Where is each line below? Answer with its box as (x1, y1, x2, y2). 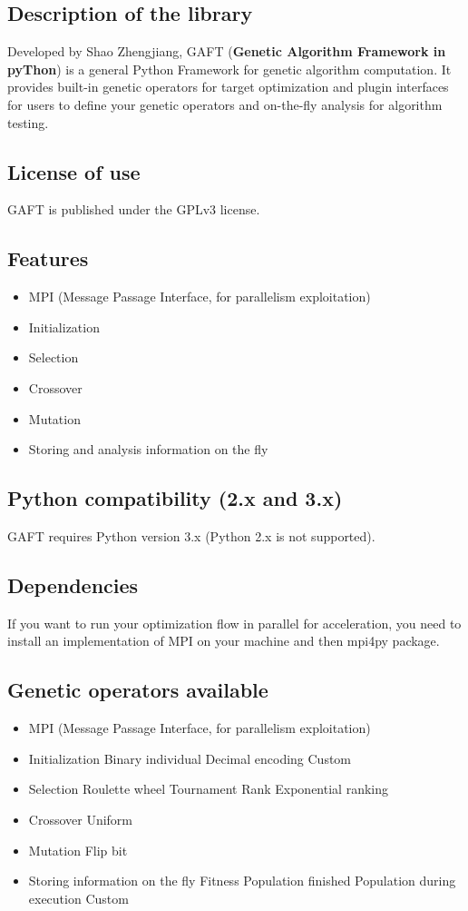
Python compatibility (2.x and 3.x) (7, 484, 343, 512)
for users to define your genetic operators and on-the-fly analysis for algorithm (7, 94, 443, 114)
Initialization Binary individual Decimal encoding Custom (28, 748, 352, 767)
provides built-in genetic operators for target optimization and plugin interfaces (7, 77, 449, 96)
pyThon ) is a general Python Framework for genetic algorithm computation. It (7, 59, 452, 78)
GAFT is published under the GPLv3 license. (7, 200, 260, 219)
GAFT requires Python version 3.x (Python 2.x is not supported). (7, 526, 375, 545)
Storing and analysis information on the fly (28, 440, 268, 459)
